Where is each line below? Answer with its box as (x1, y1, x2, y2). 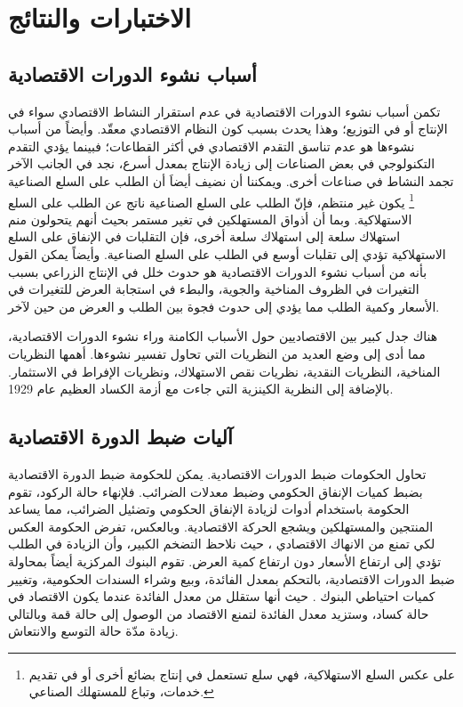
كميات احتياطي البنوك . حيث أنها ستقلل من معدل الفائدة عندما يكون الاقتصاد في (8, 587, 435, 605)
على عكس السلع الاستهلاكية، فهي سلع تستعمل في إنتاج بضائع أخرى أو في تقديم (28, 664, 456, 683)
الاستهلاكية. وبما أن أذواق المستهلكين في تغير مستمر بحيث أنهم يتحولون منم (8, 209, 412, 228)
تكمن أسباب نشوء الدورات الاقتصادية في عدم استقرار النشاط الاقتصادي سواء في (8, 102, 441, 120)
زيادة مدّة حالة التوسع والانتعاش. (8, 622, 179, 640)
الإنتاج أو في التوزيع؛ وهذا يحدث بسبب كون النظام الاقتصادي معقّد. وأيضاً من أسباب (8, 119, 448, 138)
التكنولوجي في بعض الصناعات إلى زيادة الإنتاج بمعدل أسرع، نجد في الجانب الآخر (8, 154, 435, 173)
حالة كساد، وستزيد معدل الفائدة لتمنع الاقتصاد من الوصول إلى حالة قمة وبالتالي (8, 604, 429, 622)
